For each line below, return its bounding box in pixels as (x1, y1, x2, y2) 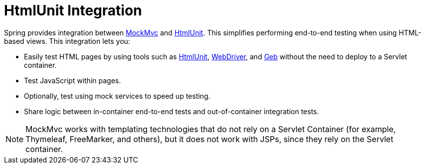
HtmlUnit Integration (4, 2, 142, 19)
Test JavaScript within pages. (24, 76, 121, 85)
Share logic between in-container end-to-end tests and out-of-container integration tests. (24, 107, 319, 116)
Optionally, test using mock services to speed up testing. (24, 91, 211, 100)
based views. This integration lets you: (4, 36, 130, 45)
